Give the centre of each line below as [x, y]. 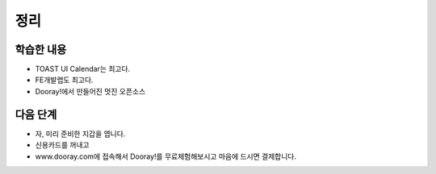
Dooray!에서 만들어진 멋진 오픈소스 [90, 91]
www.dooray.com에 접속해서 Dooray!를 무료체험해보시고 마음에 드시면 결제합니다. [166, 156]
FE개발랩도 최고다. [64, 80]
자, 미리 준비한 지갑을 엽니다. [80, 134]
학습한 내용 [41, 50]
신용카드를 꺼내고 [62, 145]
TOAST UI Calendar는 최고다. [83, 69]
